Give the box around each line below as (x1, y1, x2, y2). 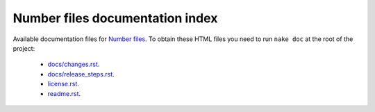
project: (12, 44, 35, 52)
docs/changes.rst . (47, 60, 100, 69)
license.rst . (47, 80, 80, 88)
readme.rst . (47, 89, 81, 97)
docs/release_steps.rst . (47, 70, 115, 78)
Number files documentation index (12, 10, 218, 26)
